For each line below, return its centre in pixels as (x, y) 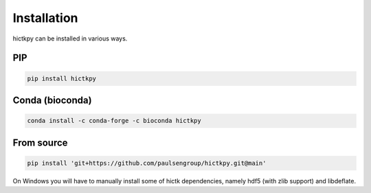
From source (40, 143)
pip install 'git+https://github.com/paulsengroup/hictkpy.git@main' (147, 163)
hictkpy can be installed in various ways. (70, 38)
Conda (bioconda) (52, 100)
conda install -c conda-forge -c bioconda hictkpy (114, 121)
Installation (45, 18)
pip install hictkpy (61, 78)
